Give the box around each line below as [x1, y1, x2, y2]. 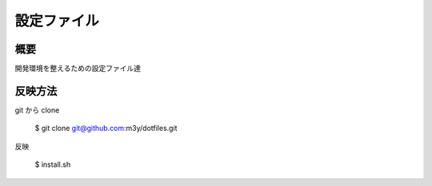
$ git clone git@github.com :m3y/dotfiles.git [34, 124, 178, 133]
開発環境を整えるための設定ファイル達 [14, 64, 142, 73]
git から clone [14, 105, 60, 115]
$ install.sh [34, 160, 71, 169]
